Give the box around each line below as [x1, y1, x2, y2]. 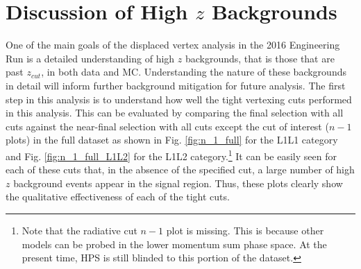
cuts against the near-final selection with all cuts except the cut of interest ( [6, 119, 329, 133]
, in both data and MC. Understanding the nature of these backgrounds [41, 64, 346, 79]
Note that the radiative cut [22, 223, 137, 237]
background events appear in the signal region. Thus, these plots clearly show [13, 175, 343, 190]
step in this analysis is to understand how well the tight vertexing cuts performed [6, 92, 352, 106]
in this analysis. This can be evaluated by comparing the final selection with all [6, 105, 344, 120]
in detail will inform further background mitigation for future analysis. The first [6, 78, 346, 92]
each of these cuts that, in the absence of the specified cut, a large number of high [6, 162, 355, 177]
